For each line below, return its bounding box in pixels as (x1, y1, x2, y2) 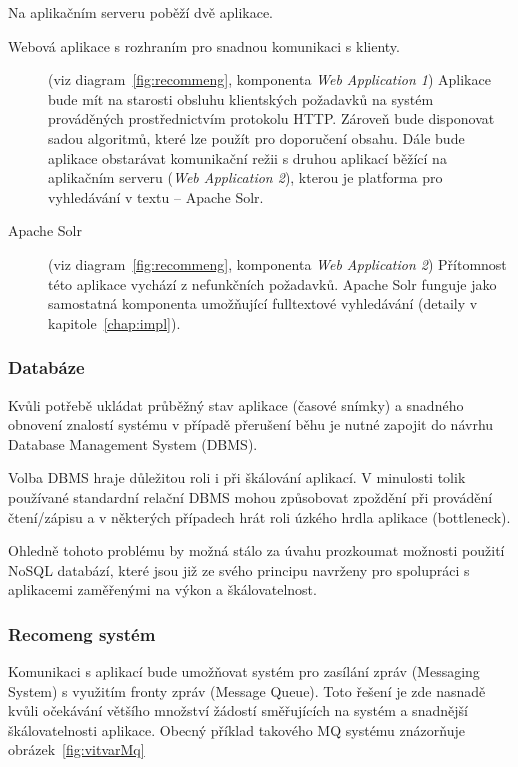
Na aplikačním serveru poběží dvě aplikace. (8, 2, 273, 22)
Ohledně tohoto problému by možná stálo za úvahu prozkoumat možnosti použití (8, 540, 505, 561)
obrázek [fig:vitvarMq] (8, 739, 145, 760)
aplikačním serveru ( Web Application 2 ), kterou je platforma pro (48, 167, 443, 188)
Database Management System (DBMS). (8, 433, 258, 454)
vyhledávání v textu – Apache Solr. (48, 186, 264, 207)
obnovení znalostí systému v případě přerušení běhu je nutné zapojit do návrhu (8, 414, 494, 435)
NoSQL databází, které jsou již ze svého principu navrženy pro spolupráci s (8, 559, 470, 580)
